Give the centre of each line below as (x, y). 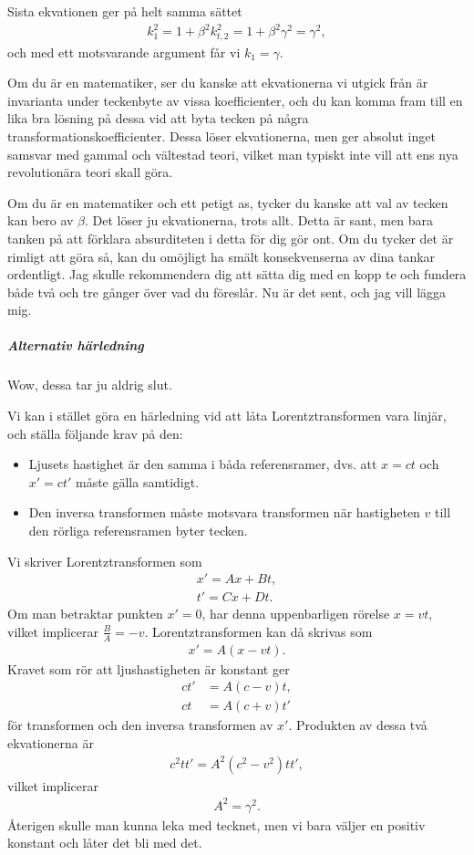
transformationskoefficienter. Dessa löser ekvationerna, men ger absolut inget (222, 136)
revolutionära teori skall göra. (90, 172)
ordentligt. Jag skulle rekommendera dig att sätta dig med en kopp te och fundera (237, 274)
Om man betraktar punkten (85, 614)
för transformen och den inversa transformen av (140, 725)
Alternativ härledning (76, 345)
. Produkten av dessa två (358, 725)
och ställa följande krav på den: (95, 433)
